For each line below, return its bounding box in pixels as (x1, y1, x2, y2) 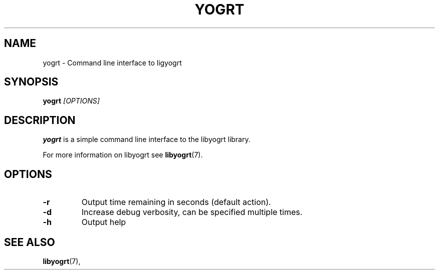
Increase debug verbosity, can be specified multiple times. (81, 207, 303, 217)
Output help (81, 217, 126, 227)
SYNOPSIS (4, 75, 59, 88)
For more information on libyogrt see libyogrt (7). (43, 150, 203, 159)
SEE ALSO (4, 235, 55, 248)
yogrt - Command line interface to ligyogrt (43, 58, 182, 67)
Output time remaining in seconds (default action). (81, 197, 271, 207)
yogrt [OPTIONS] (43, 96, 100, 105)
